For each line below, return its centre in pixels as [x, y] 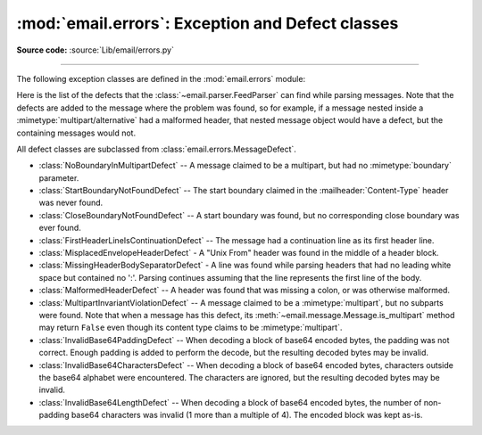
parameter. [59, 177]
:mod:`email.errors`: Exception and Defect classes [208, 23]
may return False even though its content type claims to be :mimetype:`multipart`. [191, 328]
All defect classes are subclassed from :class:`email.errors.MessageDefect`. [156, 149]
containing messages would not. [76, 133]
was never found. [71, 203]
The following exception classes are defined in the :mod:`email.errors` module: [161, 78]
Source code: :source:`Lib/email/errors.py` [95, 50]
